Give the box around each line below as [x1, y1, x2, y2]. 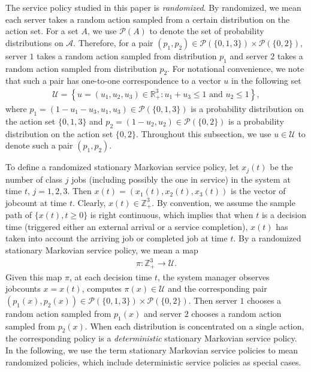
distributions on [5, 36, 64, 49]
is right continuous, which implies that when [90, 208, 253, 221]
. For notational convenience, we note [167, 62, 304, 74]
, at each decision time [69, 270, 152, 283]
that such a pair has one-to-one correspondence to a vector [5, 74, 221, 87]
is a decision [261, 208, 306, 221]
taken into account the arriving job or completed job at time [5, 232, 228, 244]
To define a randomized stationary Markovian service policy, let [5, 161, 239, 173]
